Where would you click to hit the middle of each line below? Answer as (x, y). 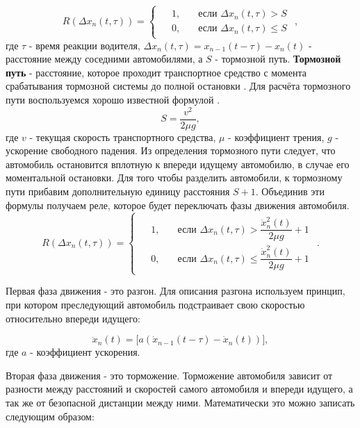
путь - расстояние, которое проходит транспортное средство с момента (156, 72)
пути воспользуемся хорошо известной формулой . (113, 99)
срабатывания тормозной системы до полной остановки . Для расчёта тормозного (178, 86)
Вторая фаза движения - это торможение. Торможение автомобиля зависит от (169, 375)
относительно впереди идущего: (73, 318)
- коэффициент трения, (276, 137)
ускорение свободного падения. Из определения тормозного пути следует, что (171, 150)
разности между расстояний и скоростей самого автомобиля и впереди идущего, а (179, 389)
